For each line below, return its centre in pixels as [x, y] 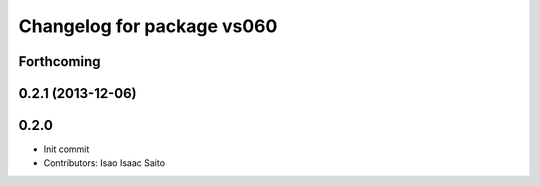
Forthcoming [59, 61]
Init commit [66, 149]
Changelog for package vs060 [148, 26]
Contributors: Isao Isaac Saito [104, 163]
